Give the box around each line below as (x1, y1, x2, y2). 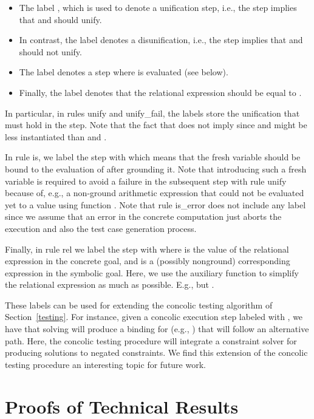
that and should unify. (19, 13, 102, 26)
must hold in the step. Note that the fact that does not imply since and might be (5, 118, 307, 131)
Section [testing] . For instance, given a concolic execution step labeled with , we (5, 310, 303, 323)
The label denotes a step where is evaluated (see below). (19, 66, 228, 78)
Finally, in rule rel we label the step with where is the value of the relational (5, 242, 289, 255)
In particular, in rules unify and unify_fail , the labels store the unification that (5, 106, 300, 119)
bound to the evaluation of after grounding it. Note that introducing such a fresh (5, 162, 307, 175)
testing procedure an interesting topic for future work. (5, 358, 206, 370)
